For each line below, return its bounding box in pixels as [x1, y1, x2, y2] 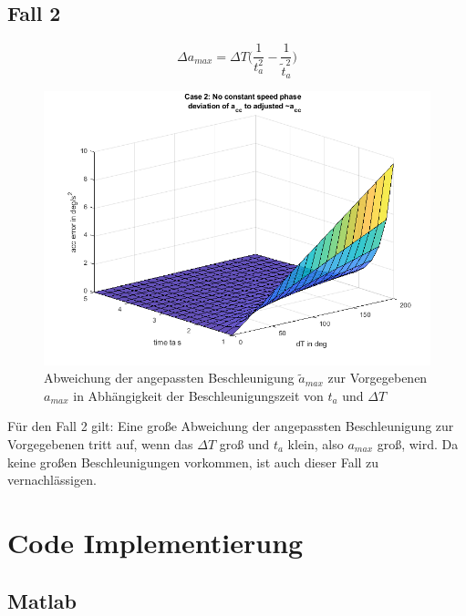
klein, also [287, 435, 344, 453]
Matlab [7, 586, 77, 614]
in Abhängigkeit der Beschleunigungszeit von [73, 385, 324, 405]
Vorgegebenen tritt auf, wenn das [7, 435, 193, 453]
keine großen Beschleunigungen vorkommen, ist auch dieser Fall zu [7, 452, 379, 471]
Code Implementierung [7, 523, 304, 560]
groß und [219, 435, 270, 453]
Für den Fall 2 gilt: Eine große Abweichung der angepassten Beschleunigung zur [7, 416, 454, 436]
